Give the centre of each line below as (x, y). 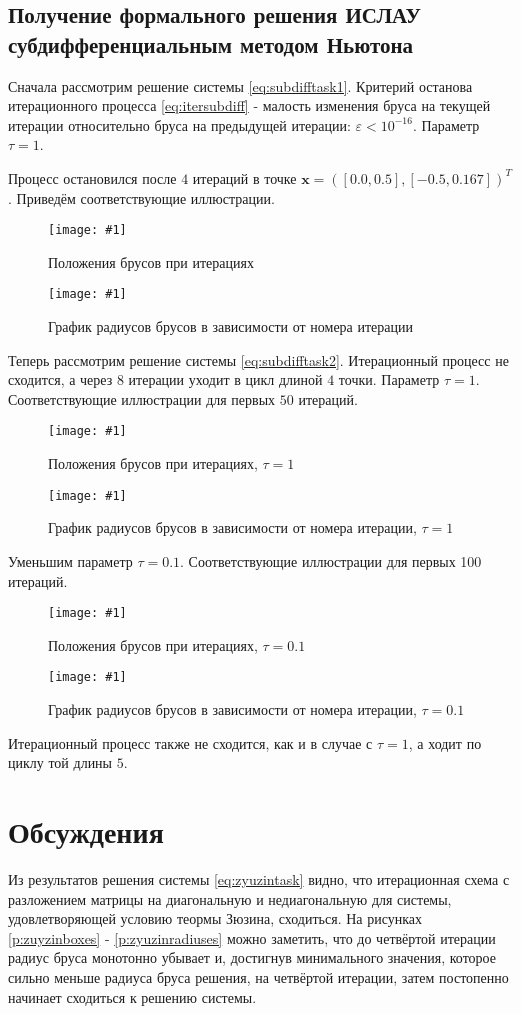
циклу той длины (60, 762)
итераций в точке (244, 177)
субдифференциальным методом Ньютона (211, 43)
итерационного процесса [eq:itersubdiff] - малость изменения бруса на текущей (249, 105)
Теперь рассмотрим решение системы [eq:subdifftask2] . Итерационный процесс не (258, 359)
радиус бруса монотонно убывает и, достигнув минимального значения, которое (252, 957)
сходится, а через (60, 379)
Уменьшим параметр (70, 560)
